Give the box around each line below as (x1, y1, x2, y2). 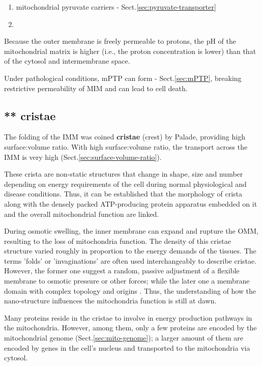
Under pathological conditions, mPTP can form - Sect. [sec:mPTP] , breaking (4, 72, 242, 83)
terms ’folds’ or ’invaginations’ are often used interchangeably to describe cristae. (4, 255, 257, 266)
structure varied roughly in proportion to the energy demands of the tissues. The (4, 245, 256, 256)
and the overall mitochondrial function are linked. (4, 208, 159, 219)
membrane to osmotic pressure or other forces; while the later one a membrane (4, 275, 250, 286)
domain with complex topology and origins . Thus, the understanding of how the (4, 285, 256, 296)
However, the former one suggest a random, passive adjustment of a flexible (4, 265, 240, 276)
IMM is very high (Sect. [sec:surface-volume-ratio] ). (4, 151, 162, 162)
